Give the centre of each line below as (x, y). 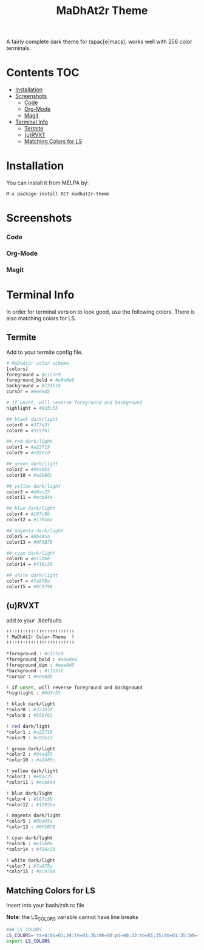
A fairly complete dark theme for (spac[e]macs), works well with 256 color (99, 42)
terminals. (19, 48)
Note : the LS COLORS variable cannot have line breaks (72, 918)
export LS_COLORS (28, 941)
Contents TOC (43, 73)
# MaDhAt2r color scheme (38, 363)
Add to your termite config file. (45, 352)
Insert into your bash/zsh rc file (46, 906)
